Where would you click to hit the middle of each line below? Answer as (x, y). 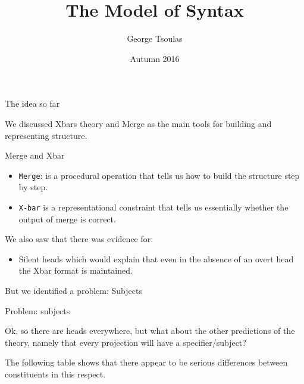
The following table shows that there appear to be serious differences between (146, 362)
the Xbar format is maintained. (76, 270)
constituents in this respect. (55, 374)
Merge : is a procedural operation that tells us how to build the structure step (159, 175)
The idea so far (32, 103)
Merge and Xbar (35, 155)
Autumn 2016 (155, 58)
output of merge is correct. (67, 219)
